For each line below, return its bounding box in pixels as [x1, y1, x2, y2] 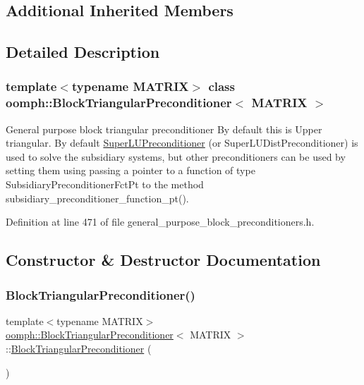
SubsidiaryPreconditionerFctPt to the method [6, 177, 204, 192]
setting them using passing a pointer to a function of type [6, 163, 255, 178]
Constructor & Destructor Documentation [6, 249, 321, 271]
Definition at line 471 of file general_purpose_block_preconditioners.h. [6, 214, 315, 229]
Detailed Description [6, 41, 160, 63]
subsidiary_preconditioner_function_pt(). [6, 190, 189, 205]
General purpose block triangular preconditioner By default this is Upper [6, 121, 322, 136]
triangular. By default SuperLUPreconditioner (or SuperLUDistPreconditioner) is [6, 135, 358, 150]
